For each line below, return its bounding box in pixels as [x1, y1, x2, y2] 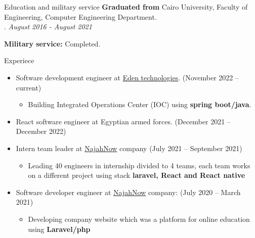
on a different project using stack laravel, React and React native [28, 170, 245, 180]
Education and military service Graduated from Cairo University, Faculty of [4, 2, 248, 12]
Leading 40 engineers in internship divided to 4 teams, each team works [28, 160, 250, 170]
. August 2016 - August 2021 [4, 21, 92, 32]
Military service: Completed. [4, 38, 101, 49]
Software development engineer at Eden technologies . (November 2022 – [16, 72, 239, 82]
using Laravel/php [28, 223, 91, 234]
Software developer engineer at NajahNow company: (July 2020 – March [16, 186, 241, 197]
